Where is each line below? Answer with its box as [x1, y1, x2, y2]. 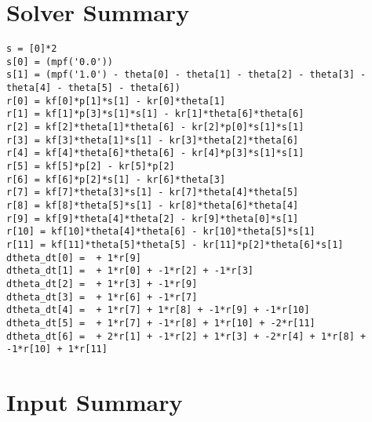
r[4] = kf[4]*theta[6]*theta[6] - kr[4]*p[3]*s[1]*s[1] [6, 147, 305, 159]
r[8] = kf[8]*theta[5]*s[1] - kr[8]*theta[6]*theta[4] [6, 200, 299, 211]
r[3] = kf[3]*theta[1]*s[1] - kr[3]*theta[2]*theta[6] [6, 134, 299, 146]
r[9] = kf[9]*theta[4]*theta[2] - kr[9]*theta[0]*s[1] [6, 213, 299, 224]
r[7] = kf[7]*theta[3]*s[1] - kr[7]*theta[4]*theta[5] [6, 187, 299, 198]
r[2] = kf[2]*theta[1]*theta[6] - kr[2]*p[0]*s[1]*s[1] [6, 122, 305, 133]
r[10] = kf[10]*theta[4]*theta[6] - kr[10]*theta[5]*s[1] [6, 226, 315, 238]
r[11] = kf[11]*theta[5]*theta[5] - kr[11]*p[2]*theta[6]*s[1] [6, 238, 344, 250]
